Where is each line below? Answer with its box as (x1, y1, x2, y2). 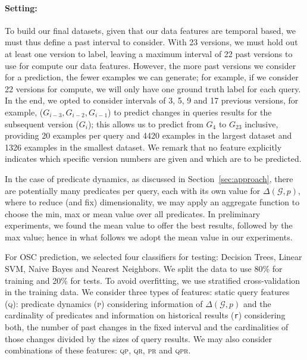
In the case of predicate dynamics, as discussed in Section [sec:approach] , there (5, 172, 293, 184)
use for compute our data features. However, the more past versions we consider (5, 59, 296, 71)
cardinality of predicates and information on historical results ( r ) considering (5, 309, 286, 321)
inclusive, (245, 117, 278, 130)
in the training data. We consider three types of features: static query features (5, 286, 290, 298)
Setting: (5, 1, 37, 14)
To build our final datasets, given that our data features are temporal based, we (5, 24, 296, 36)
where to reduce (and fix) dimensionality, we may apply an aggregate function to (5, 196, 300, 208)
